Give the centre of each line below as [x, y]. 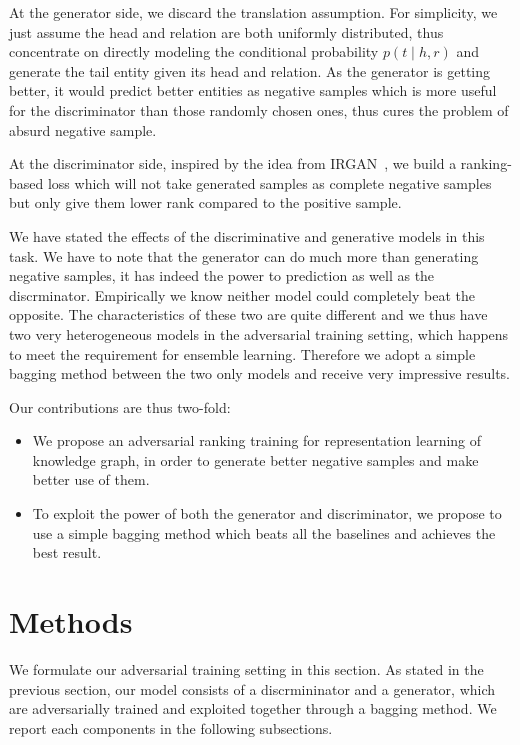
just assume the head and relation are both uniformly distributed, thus [226, 31]
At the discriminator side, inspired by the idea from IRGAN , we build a [233, 163]
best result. [67, 552]
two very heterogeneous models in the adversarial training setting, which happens [259, 333]
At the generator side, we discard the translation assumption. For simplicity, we [253, 12]
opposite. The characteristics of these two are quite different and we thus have [248, 314]
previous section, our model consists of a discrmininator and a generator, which [252, 688]
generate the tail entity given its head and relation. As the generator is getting [250, 70]
